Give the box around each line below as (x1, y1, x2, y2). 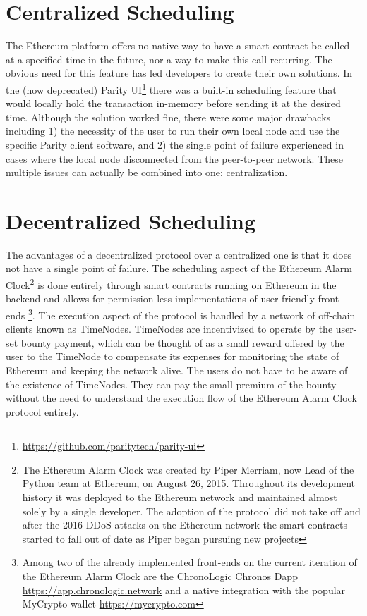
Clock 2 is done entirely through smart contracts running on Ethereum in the (6, 276, 337, 292)
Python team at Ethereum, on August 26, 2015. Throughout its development (22, 476, 355, 491)
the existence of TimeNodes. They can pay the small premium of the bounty (6, 376, 337, 391)
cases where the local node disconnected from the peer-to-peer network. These (6, 151, 343, 166)
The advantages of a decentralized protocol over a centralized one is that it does (6, 247, 352, 261)
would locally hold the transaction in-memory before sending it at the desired (6, 96, 341, 111)
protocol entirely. (6, 404, 79, 419)
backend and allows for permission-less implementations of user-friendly (6, 291, 315, 306)
